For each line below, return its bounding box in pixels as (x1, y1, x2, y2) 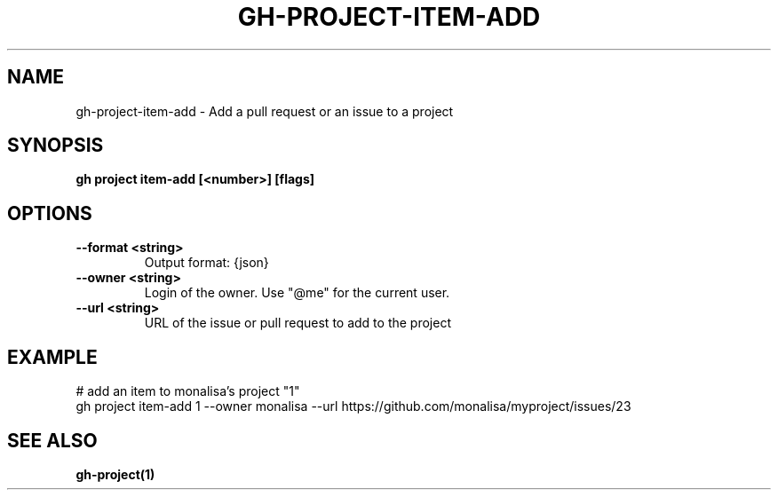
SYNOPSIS (7, 134, 104, 157)
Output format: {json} (144, 255, 269, 271)
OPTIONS (7, 201, 92, 225)
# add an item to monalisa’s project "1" (75, 383, 300, 399)
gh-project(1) (75, 466, 155, 482)
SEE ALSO (7, 429, 98, 452)
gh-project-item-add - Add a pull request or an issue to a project (75, 103, 454, 119)
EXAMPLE (7, 345, 98, 368)
